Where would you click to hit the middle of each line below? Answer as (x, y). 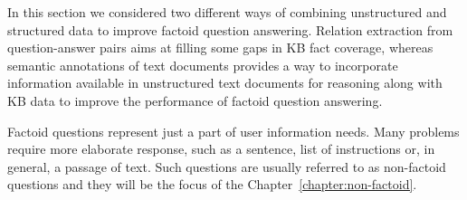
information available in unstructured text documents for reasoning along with (225, 83)
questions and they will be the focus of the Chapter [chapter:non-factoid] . (212, 184)
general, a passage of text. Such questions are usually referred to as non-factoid (227, 166)
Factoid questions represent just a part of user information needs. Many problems (233, 131)
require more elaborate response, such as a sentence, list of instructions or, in (221, 149)
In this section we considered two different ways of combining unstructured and (227, 12)
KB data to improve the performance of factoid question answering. (195, 100)
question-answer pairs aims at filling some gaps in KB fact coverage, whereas (220, 48)
